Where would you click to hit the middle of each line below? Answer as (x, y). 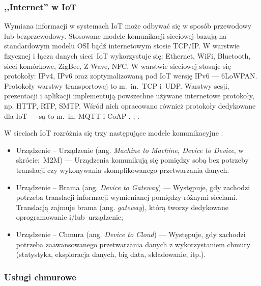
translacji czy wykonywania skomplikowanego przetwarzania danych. (123, 170)
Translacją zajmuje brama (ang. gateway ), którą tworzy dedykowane (122, 207)
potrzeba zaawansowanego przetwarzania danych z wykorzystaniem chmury (133, 244)
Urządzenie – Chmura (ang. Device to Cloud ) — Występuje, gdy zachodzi (131, 234)
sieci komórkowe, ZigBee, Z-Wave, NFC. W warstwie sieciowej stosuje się (118, 66)
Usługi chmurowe (40, 277)
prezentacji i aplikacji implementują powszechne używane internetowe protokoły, (129, 96)
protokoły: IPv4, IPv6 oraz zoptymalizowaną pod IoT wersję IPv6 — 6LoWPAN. (131, 76)
